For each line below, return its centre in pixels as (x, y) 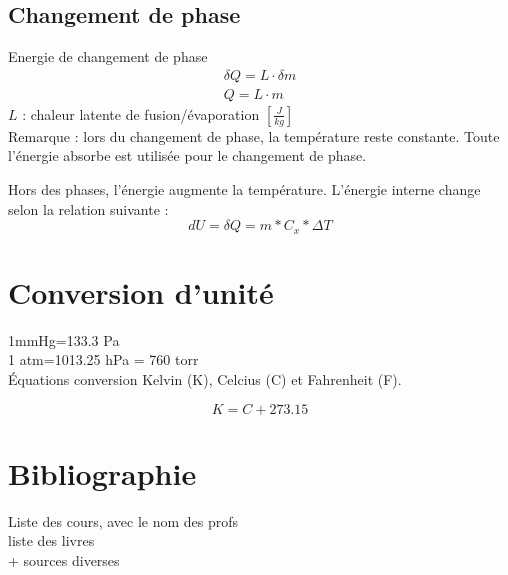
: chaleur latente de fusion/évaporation (141, 113)
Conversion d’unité (141, 291)
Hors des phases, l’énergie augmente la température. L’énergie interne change (244, 189)
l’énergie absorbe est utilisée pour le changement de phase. (187, 155)
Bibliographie (102, 472)
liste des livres (51, 540)
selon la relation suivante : (88, 208)
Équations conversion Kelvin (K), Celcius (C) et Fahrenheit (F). (205, 379)
